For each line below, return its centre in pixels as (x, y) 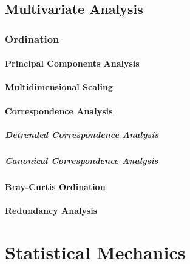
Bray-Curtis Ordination (55, 186)
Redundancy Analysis (51, 210)
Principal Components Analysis (72, 63)
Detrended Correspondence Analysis (82, 134)
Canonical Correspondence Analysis (82, 160)
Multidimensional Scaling (59, 87)
